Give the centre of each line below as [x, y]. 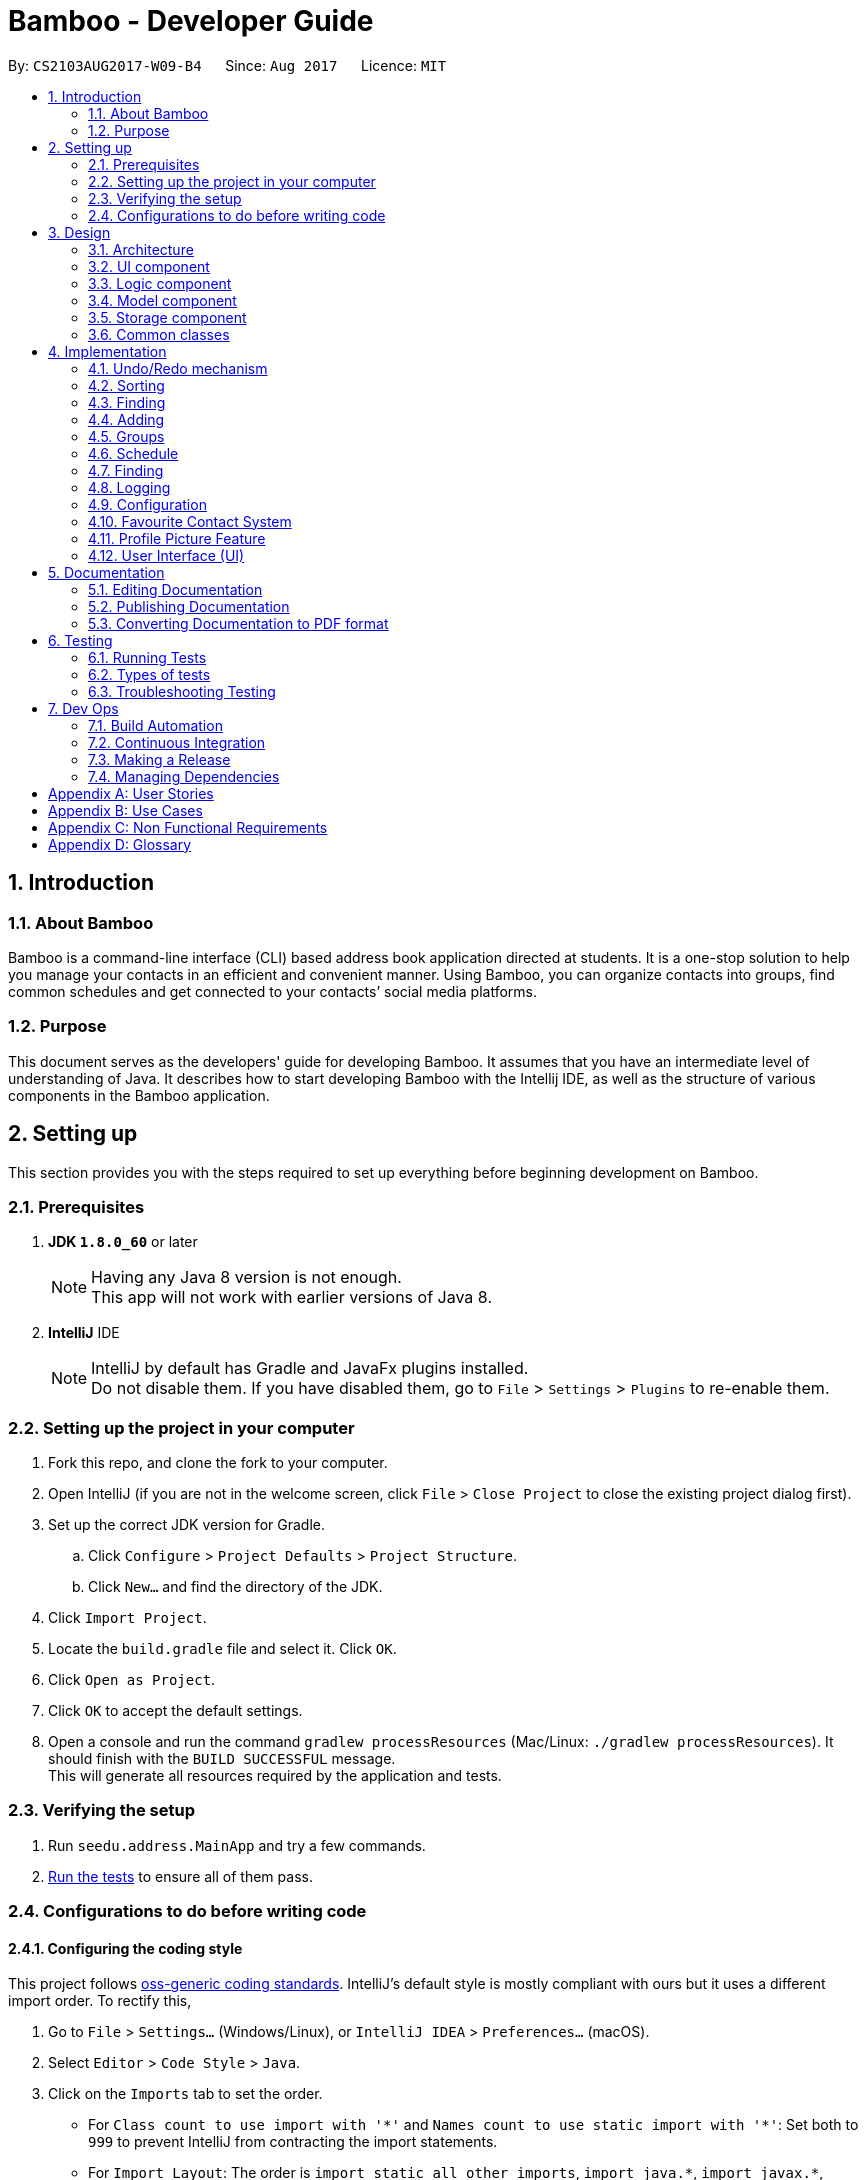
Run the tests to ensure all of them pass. [180, 1876]
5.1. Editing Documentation [175, 589]
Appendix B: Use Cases [125, 810]
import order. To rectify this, [100, 2001]
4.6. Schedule [133, 453]
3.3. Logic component [160, 283]
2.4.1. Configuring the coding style [125, 1948]
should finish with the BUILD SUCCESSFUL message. [222, 1759]
